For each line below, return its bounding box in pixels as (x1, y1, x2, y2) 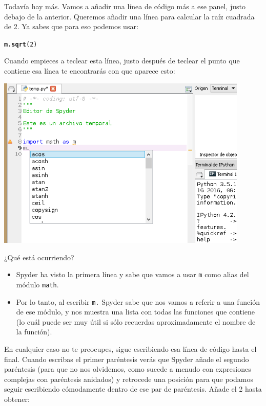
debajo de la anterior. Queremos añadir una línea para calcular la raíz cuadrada (4, 11, 255, 21)
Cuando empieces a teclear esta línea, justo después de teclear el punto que (4, 55, 240, 66)
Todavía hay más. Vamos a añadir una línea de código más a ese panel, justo (4, 1, 245, 11)
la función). (16, 326, 52, 337)
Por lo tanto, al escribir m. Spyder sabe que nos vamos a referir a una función (16, 296, 260, 307)
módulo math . (16, 279, 59, 289)
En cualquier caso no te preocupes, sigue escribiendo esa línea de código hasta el (4, 344, 257, 354)
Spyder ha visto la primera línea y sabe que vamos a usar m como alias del (16, 269, 249, 280)
